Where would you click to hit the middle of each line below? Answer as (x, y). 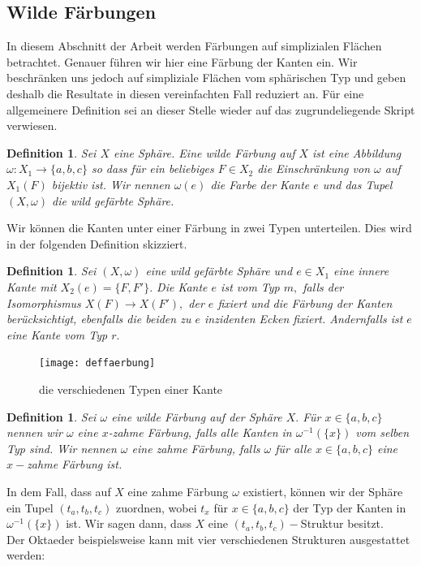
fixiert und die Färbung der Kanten (305, 302)
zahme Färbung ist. (75, 464)
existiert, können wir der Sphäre (323, 491)
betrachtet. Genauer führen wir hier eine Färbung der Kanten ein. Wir (182, 61)
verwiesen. (32, 125)
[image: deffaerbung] (97, 363)
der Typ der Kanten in (350, 507)
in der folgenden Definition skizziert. (97, 243)
